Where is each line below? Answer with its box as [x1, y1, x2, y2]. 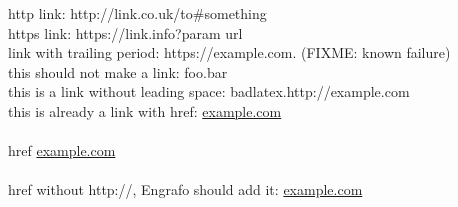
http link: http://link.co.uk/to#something [8, 3, 267, 23]
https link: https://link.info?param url [8, 22, 243, 43]
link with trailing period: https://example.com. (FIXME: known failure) [8, 42, 451, 63]
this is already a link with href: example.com [8, 100, 282, 121]
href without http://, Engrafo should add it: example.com [8, 179, 363, 200]
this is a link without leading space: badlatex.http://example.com [8, 81, 410, 102]
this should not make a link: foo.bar [8, 61, 228, 82]
